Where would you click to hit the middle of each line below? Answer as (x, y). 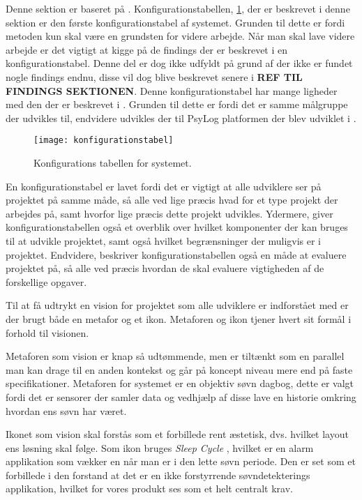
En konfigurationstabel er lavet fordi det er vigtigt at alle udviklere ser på (164, 186)
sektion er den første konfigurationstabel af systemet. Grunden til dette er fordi (175, 22)
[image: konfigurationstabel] (104, 141)
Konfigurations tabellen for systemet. (113, 162)
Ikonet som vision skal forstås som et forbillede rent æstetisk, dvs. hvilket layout (177, 434)
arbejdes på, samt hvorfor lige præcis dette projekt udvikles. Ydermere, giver (169, 213)
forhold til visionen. (47, 332)
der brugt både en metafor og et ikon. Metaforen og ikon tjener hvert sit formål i (179, 318)
